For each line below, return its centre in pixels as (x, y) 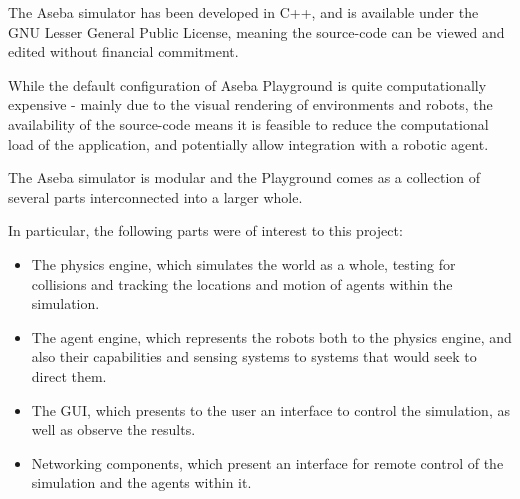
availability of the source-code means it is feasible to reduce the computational (248, 123)
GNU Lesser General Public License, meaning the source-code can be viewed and (256, 31)
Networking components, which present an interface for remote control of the (267, 462)
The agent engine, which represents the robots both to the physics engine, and (271, 336)
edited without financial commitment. (123, 51)
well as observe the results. (113, 429)
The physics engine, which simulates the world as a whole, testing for (243, 263)
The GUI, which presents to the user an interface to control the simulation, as (270, 409)
